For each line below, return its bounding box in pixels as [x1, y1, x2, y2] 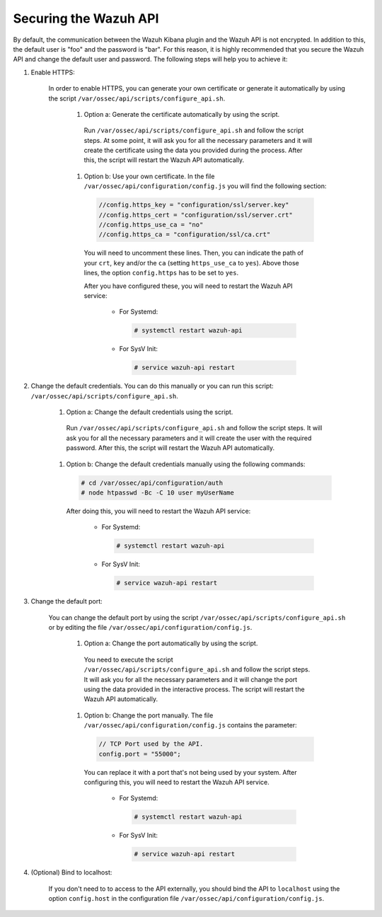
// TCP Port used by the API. [98, 740, 204, 748]
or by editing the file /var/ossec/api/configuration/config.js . [48, 623, 253, 632]
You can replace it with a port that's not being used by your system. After [83, 768, 297, 776]
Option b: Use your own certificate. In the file [83, 172, 215, 180]
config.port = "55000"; [98, 750, 182, 758]
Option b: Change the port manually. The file [83, 711, 214, 720]
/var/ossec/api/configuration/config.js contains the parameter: [83, 721, 297, 729]
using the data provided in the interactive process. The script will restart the [83, 685, 305, 693]
